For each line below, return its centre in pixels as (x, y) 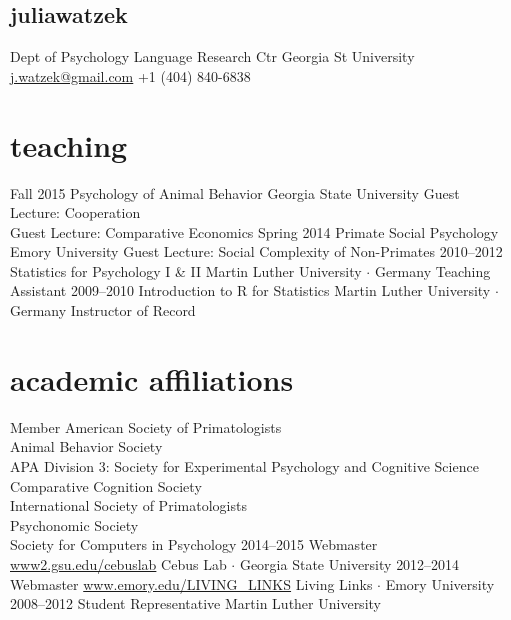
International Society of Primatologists (128, 505)
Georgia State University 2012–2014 (349, 563)
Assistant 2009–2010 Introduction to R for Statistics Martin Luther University (250, 290)
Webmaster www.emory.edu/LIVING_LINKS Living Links (191, 583)
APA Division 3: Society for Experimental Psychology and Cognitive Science (244, 465)
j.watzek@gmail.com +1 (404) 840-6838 (130, 75)
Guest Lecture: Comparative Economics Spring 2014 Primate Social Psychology (254, 231)
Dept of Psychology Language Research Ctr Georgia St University (212, 56)
